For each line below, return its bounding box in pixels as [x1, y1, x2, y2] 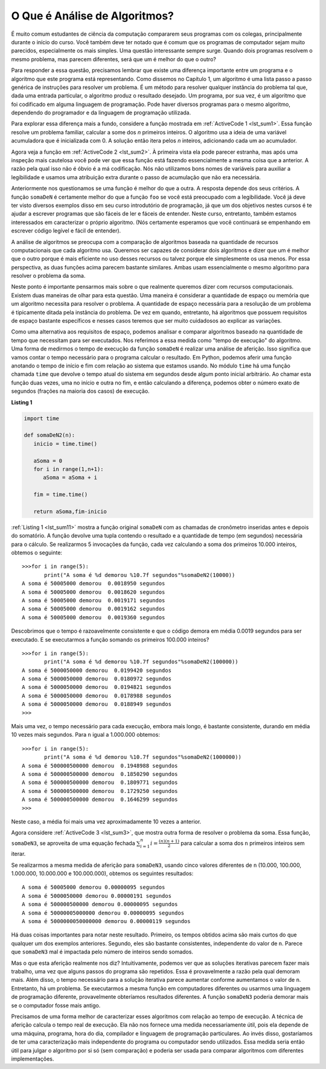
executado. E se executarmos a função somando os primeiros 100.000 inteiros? [11, 636, 209, 643]
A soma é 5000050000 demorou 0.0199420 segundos [22, 666, 172, 674]
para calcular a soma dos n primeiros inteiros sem [181, 839, 305, 847]
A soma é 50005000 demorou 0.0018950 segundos [22, 580, 165, 587]
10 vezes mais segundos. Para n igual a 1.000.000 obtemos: [11, 731, 160, 738]
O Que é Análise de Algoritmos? [11, 9, 174, 22]
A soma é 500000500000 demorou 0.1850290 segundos [22, 771, 178, 777]
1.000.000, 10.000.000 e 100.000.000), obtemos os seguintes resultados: [11, 870, 194, 877]
